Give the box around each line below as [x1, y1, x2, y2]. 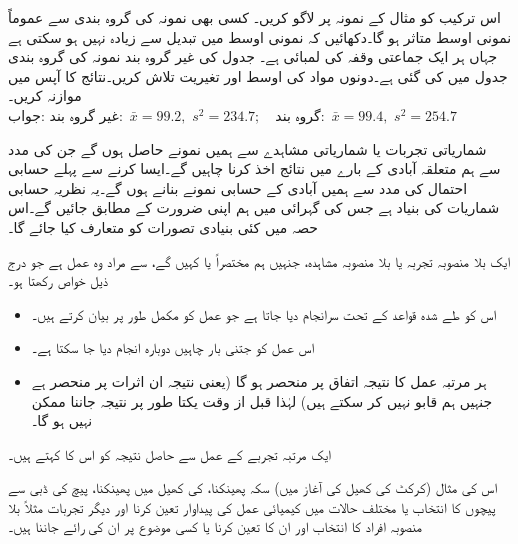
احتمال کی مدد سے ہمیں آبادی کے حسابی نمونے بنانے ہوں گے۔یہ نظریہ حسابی [8, 177, 468, 198]
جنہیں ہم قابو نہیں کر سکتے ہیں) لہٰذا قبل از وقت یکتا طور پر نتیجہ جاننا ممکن [31, 390, 493, 411]
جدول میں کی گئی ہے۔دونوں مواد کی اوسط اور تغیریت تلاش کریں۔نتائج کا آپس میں [8, 65, 508, 86]
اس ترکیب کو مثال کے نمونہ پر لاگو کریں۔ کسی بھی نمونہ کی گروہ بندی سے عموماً [8, 7, 501, 27]
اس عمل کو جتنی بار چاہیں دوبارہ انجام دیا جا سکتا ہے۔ [31, 337, 315, 358]
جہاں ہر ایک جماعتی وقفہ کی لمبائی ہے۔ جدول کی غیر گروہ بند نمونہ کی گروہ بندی [8, 46, 498, 67]
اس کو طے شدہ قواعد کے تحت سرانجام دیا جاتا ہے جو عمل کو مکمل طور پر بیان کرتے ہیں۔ [31, 303, 497, 324]
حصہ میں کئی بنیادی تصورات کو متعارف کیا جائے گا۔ [8, 216, 318, 237]
